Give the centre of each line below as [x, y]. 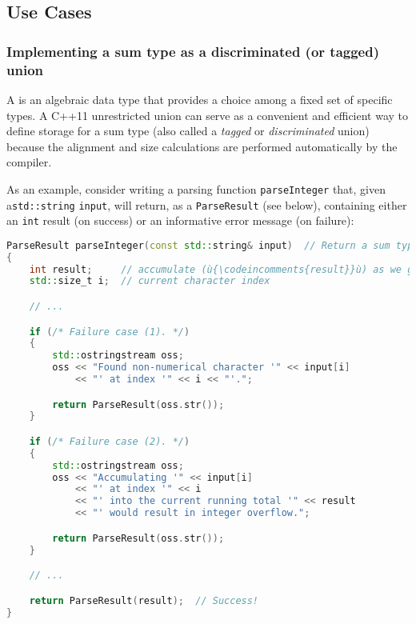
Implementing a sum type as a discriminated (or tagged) [193, 51]
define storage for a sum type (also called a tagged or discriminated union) [188, 131]
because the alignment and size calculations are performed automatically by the [202, 146]
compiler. [29, 162]
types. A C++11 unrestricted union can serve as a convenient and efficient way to [208, 115]
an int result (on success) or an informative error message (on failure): [180, 220]
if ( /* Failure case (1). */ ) [110, 332]
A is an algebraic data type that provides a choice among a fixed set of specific [200, 99]
